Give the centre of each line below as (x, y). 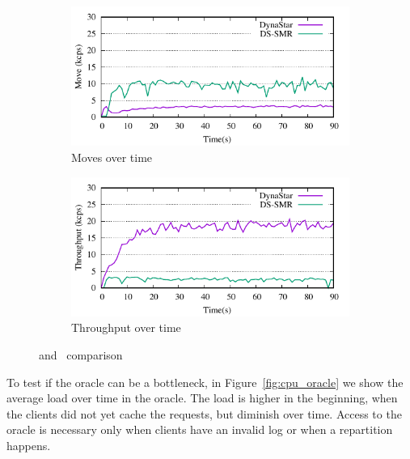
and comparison (81, 355)
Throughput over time (126, 327)
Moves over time (112, 157)
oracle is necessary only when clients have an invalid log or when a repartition (200, 429)
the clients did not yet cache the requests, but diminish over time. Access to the (204, 413)
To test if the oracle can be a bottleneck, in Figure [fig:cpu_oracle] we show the (205, 382)
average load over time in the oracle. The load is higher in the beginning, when (202, 398)
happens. (29, 445)
